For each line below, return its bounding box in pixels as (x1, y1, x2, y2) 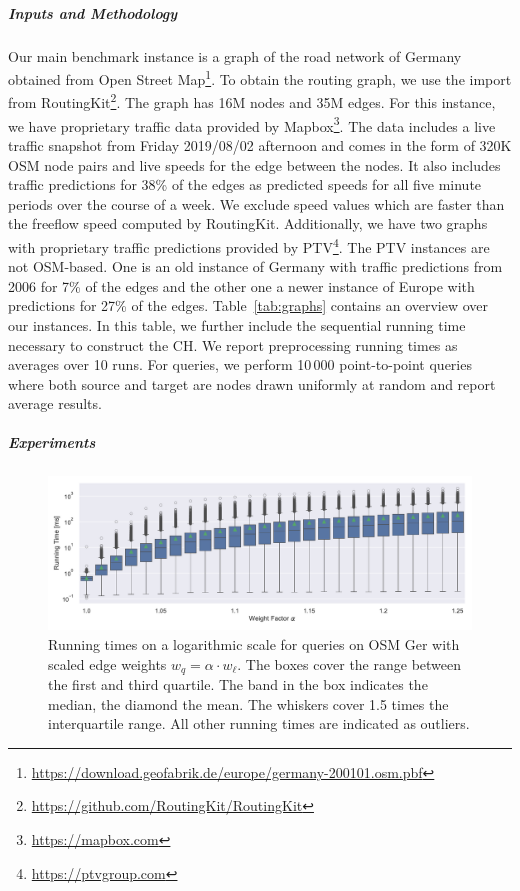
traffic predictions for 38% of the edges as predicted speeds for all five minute (8, 174, 482, 195)
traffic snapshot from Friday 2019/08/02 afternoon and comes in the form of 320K (8, 134, 512, 155)
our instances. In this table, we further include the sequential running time (8, 314, 466, 335)
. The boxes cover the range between (237, 653, 462, 674)
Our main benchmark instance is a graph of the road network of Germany (8, 45, 462, 66)
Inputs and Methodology (8, 2, 178, 23)
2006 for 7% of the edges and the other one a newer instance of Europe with (8, 275, 475, 296)
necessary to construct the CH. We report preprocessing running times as (8, 334, 458, 355)
